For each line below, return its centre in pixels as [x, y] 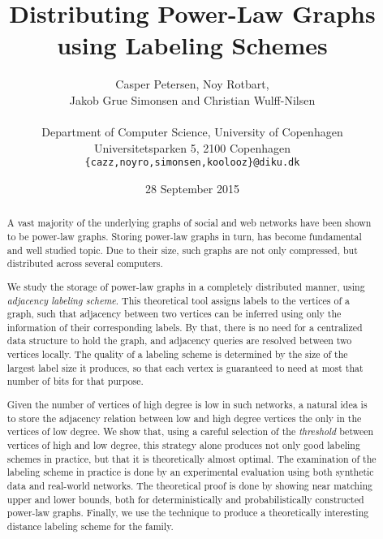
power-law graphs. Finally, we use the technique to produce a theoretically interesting [188, 513]
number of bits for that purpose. [75, 381]
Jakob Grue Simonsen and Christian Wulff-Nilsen [192, 99]
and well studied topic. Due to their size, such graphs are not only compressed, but [182, 250]
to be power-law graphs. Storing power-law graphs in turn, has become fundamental [184, 236]
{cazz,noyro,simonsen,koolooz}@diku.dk [192, 163]
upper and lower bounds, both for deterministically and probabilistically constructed [185, 499]
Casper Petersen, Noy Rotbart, [192, 84]
